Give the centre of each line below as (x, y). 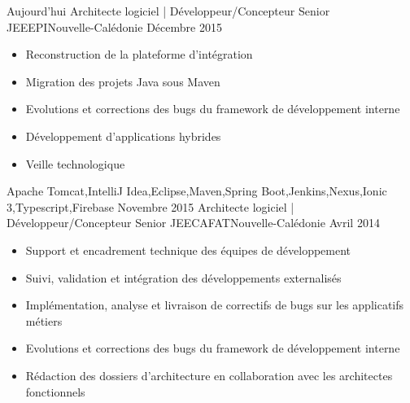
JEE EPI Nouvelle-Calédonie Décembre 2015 (114, 26)
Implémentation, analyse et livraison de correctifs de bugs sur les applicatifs (215, 305)
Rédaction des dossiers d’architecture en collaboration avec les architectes (209, 375)
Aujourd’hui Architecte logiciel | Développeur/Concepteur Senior (168, 11)
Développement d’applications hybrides (123, 136)
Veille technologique (75, 163)
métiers (44, 320)
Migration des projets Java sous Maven (123, 81)
